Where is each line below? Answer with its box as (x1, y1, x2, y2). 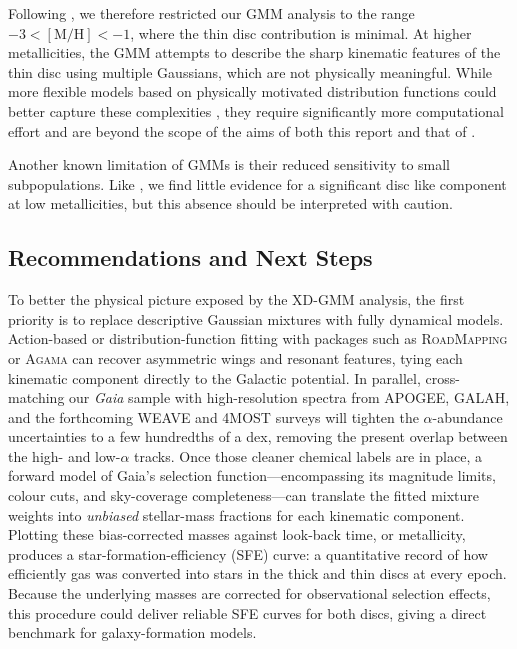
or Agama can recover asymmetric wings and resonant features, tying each (8, 347, 463, 368)
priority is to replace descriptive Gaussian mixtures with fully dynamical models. (8, 308, 504, 329)
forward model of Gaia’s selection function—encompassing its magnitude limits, (8, 465, 496, 486)
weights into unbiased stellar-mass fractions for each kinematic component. (8, 504, 465, 525)
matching (8, 387, 65, 408)
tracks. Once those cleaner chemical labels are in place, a (134, 445, 482, 466)
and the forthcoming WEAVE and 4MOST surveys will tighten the (8, 406, 419, 427)
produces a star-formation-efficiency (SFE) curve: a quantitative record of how (8, 543, 488, 564)
